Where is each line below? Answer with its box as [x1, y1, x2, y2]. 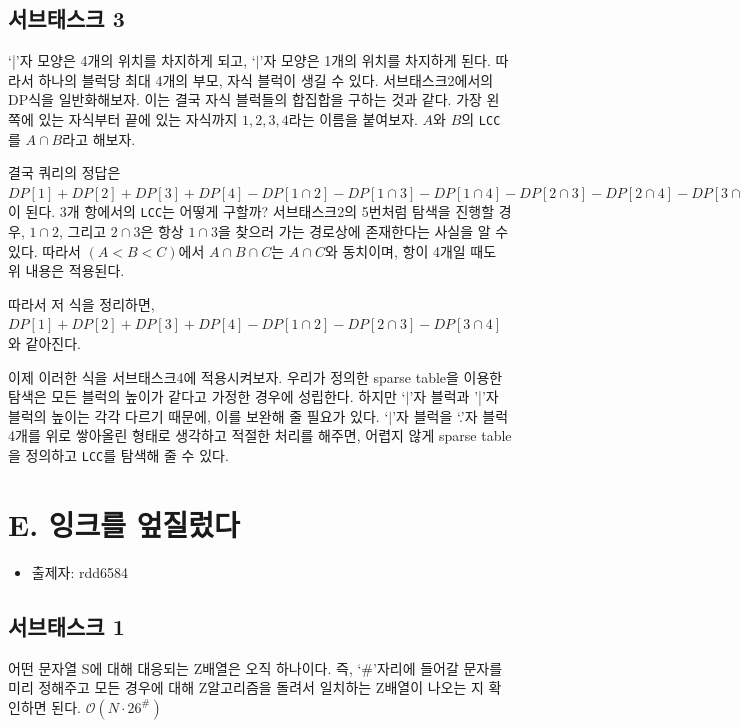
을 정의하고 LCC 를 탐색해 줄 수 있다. [8, 445, 229, 466]
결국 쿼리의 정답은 [8, 162, 121, 183]
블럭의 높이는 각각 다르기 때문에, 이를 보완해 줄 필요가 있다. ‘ [8, 405, 389, 426]
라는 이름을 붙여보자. [288, 108, 418, 129]
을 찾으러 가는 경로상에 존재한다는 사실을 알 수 [217, 221, 509, 242]
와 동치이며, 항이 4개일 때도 [324, 240, 497, 261]
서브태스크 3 [8, 3, 125, 34]
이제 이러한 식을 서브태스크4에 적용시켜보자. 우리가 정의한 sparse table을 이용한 [8, 366, 503, 387]
